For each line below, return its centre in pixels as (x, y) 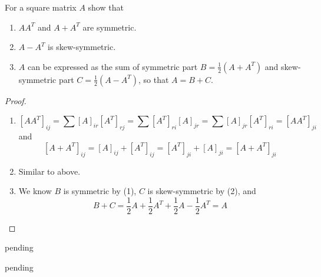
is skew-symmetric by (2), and (202, 191)
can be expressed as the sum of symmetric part (112, 66)
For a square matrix (41, 7)
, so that (154, 79)
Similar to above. (49, 171)
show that (106, 7)
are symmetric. (110, 27)
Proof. (16, 100)
